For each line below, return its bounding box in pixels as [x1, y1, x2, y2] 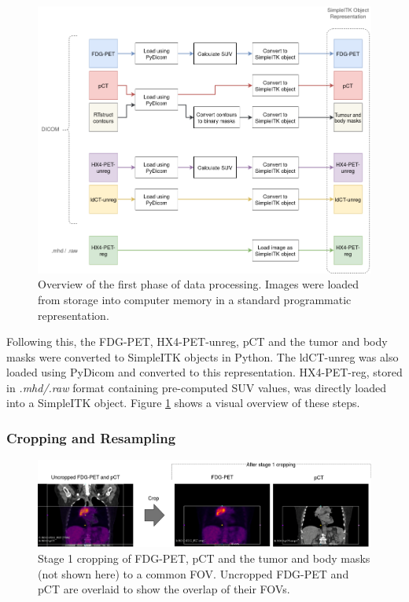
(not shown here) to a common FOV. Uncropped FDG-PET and [38, 565, 349, 582]
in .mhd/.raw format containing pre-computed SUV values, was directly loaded [6, 379, 387, 395]
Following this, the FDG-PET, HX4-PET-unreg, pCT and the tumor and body [6, 333, 388, 350]
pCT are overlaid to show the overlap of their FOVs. [38, 581, 290, 597]
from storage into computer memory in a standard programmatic [38, 291, 352, 307]
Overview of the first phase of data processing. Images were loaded [38, 276, 359, 292]
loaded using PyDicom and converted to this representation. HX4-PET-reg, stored [6, 364, 403, 380]
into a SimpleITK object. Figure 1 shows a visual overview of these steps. [6, 395, 360, 411]
